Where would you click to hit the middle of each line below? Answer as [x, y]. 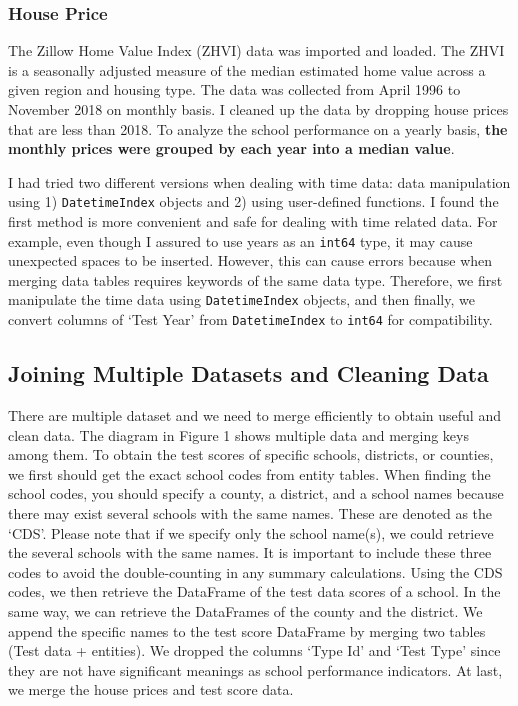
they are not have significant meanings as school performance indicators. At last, [255, 669]
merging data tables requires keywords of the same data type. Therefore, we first [255, 279]
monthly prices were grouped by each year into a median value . [231, 148]
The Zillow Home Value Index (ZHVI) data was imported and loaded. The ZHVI [256, 50]
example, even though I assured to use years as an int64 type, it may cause [240, 240]
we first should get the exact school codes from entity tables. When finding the [249, 473]
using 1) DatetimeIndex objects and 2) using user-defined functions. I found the [253, 201]
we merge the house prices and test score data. [151, 689]
